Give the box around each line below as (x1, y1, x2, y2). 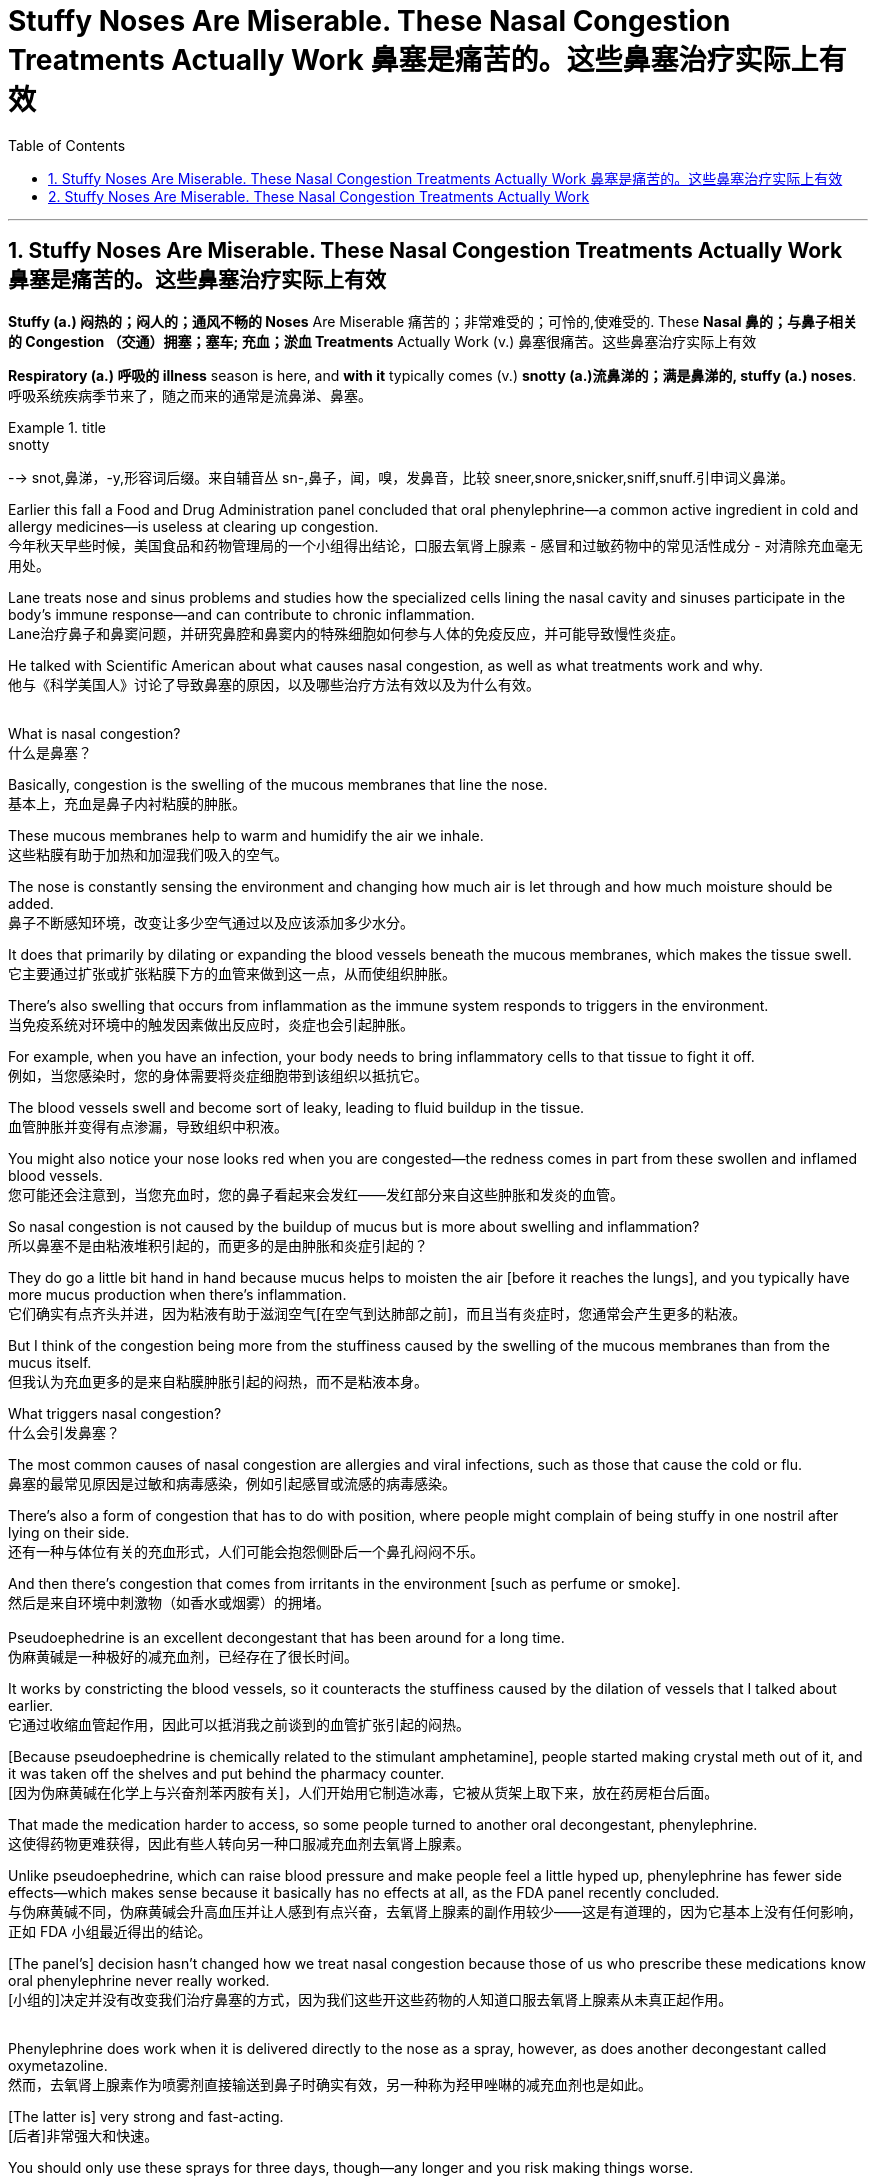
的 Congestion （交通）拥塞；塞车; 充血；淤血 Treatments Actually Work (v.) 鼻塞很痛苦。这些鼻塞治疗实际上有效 (8, 332, 757, 350)
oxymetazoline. (8, 2056, 108, 2074)
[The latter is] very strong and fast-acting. (8, 2107, 284, 2125)
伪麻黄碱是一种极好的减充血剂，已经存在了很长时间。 (8, 1647, 358, 1665)
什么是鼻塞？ (8, 743, 92, 761)
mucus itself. (8, 1353, 92, 1371)
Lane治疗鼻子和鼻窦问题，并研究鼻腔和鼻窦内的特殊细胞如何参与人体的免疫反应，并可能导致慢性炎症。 (8, 624, 685, 642)
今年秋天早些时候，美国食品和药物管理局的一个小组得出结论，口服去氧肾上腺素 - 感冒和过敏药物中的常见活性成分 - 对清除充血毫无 (8, 536, 863, 554)
